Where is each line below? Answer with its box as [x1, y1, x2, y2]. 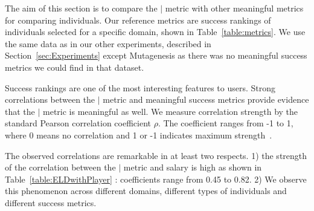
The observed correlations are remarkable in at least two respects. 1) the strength [5, 149, 307, 161]
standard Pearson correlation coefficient [5, 117, 152, 129]
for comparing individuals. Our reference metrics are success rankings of [5, 13, 271, 26]
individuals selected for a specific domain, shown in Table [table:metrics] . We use [5, 25, 306, 38]
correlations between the [5, 93, 95, 106]
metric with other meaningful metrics [165, 2, 304, 14]
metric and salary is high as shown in [123, 161, 262, 174]
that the [5, 105, 35, 117]
